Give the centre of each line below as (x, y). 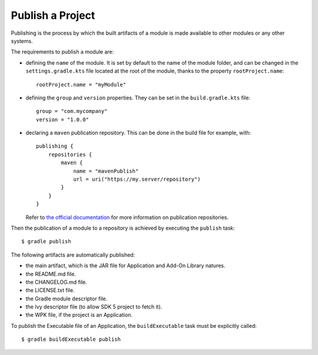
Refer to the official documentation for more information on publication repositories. (127, 217)
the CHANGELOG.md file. (57, 282)
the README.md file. (51, 274)
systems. (22, 41)
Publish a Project (53, 15)
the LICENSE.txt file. (50, 290)
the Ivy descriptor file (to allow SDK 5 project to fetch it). (94, 307)
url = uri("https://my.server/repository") (137, 179)
